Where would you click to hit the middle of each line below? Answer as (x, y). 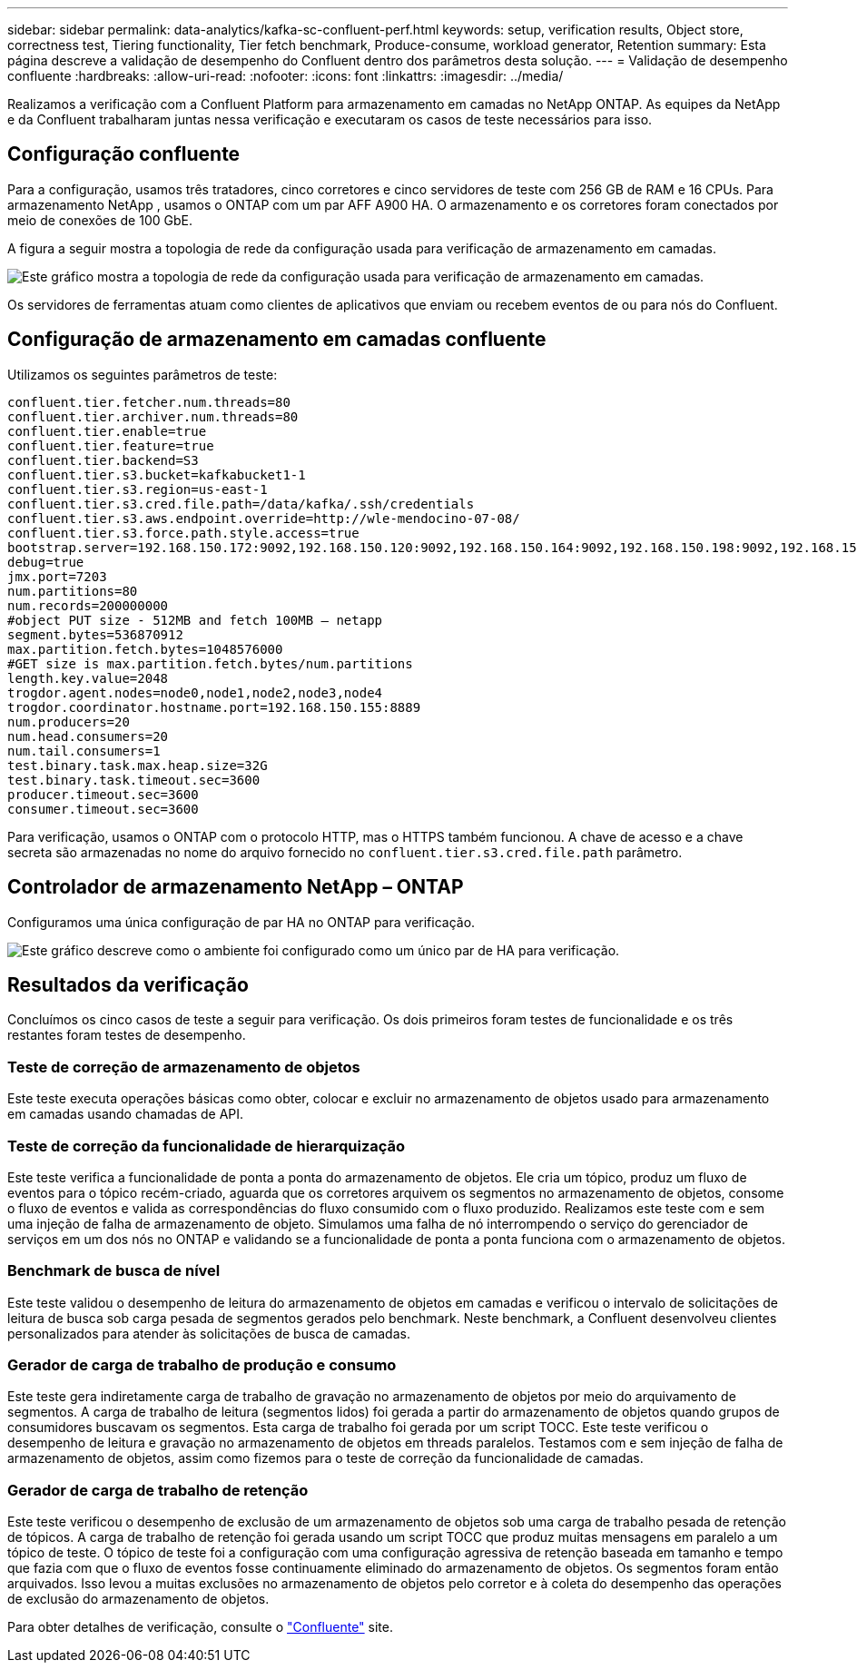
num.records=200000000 (88, 605)
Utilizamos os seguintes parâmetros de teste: (143, 374)
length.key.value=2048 (88, 678)
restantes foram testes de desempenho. (127, 1035)
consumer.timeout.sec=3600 (103, 809)
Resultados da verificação (128, 984)
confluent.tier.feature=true (111, 445)
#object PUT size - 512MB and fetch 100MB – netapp (195, 620)
